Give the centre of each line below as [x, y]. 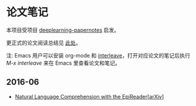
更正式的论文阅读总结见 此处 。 [44, 43]
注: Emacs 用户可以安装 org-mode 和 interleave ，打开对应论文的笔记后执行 [98, 55]
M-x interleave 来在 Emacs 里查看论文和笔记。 [63, 63]
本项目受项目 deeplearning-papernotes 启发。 [63, 30]
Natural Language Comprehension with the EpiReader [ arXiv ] [89, 96]
